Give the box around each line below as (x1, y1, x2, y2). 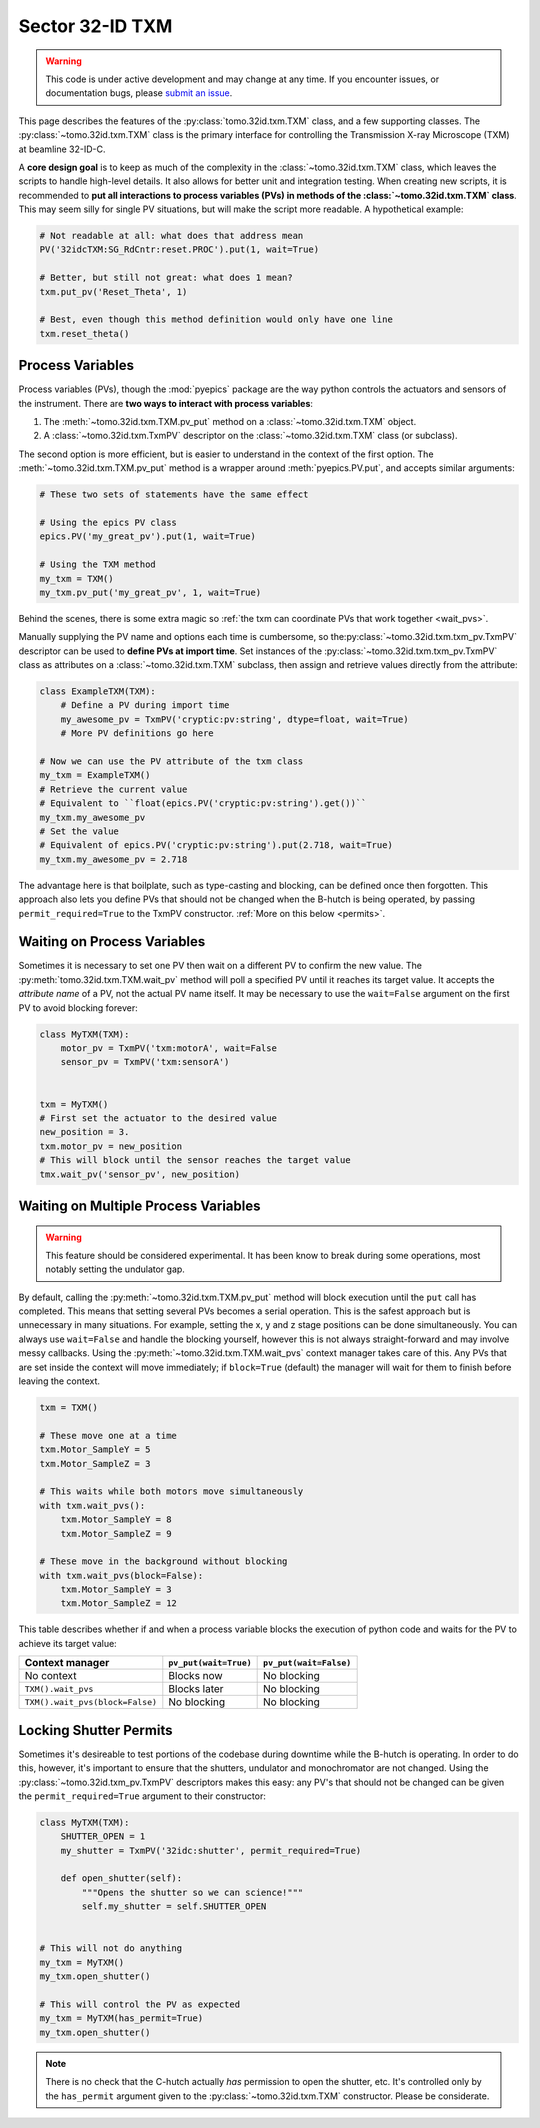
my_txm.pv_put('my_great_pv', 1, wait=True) (39, 586, 262, 598)
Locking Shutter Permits (18, 1721, 173, 1739)
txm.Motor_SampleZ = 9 (60, 1528, 172, 1539)
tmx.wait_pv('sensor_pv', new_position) (39, 1168, 240, 1180)
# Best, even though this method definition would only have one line (39, 314, 394, 325)
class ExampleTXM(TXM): (39, 686, 157, 697)
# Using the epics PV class (39, 517, 177, 528)
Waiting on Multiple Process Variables (18, 1197, 261, 1214)
